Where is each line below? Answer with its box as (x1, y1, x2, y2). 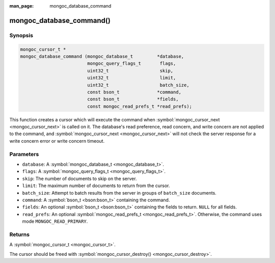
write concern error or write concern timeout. (9, 138, 105, 144)
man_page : (9, 3, 34, 9)
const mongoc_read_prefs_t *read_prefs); (87, 103, 193, 109)
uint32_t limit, (87, 75, 176, 81)
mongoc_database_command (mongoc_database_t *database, (20, 54, 184, 59)
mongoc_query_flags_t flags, (87, 61, 176, 66)
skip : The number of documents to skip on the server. (22, 175, 137, 181)
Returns (9, 231, 30, 238)
